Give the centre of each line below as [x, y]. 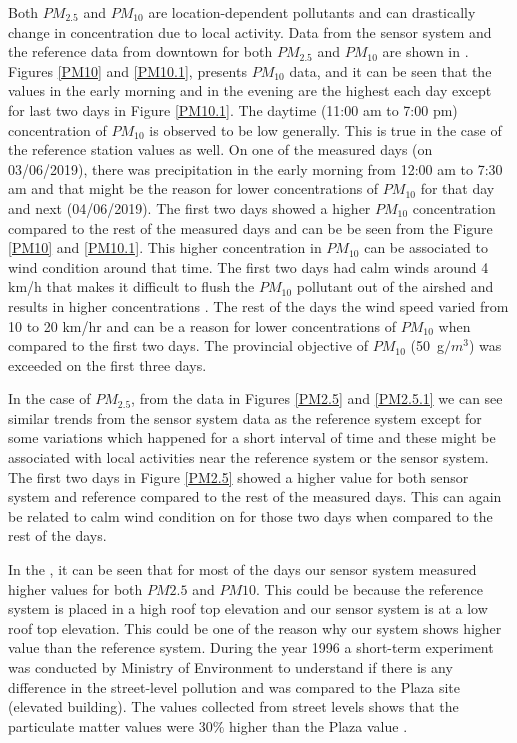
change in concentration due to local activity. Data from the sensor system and [250, 31]
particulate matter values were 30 [110, 725]
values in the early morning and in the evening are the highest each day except [250, 90]
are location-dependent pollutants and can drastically [312, 12]
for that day [457, 188]
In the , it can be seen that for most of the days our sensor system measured [242, 569]
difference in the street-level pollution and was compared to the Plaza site [234, 686]
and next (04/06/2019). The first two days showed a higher [189, 207]
